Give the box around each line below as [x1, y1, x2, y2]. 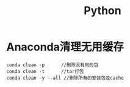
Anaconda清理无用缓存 [6, 40, 124, 54]
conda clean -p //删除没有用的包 [6, 62, 99, 68]
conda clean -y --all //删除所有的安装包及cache [6, 75, 124, 81]
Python [84, 4, 121, 18]
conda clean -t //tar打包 [6, 68, 84, 74]
